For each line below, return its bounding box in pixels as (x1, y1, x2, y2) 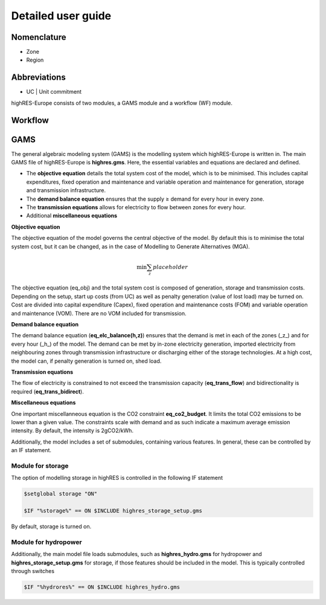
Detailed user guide (11, 9, 112, 22)
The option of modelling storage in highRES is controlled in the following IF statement (11, 474, 223, 482)
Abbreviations (11, 73, 66, 83)
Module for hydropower (11, 538, 82, 546)
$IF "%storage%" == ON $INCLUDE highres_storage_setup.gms (24, 508, 202, 514)
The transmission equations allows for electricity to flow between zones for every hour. (26, 204, 246, 211)
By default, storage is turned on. (11, 523, 92, 530)
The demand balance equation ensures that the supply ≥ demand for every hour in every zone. (26, 195, 265, 202)
